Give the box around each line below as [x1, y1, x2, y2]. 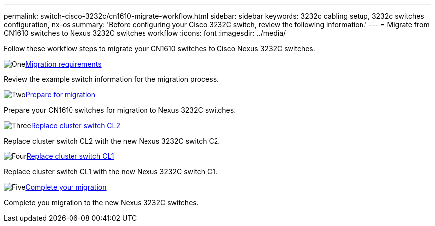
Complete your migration [25, 183, 107, 191]
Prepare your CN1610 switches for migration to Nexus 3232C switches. [4, 106, 236, 114]
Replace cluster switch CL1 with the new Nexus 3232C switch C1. [4, 167, 217, 176]
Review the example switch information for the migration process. [4, 75, 219, 83]
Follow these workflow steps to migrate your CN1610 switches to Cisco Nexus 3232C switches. [4, 44, 315, 53]
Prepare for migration [25, 90, 95, 99]
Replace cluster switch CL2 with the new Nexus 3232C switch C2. [4, 137, 220, 145]
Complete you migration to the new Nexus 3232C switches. [4, 198, 199, 207]
